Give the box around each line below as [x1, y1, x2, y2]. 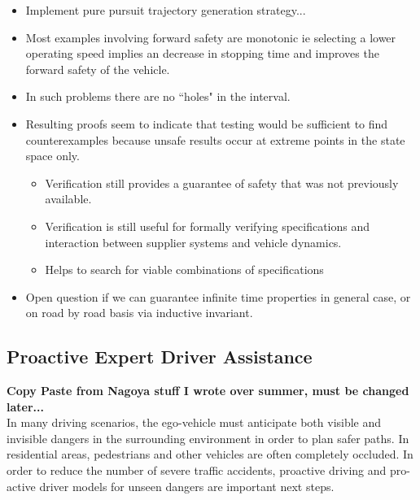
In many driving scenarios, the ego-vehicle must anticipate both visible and [7, 414, 382, 431]
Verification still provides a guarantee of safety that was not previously [45, 174, 399, 191]
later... [7, 398, 44, 415]
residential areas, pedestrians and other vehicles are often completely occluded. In [7, 446, 413, 463]
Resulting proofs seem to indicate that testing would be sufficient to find [25, 115, 388, 132]
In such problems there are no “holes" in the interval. [25, 88, 291, 105]
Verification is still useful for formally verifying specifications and [45, 217, 370, 234]
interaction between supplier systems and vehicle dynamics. [45, 233, 342, 250]
